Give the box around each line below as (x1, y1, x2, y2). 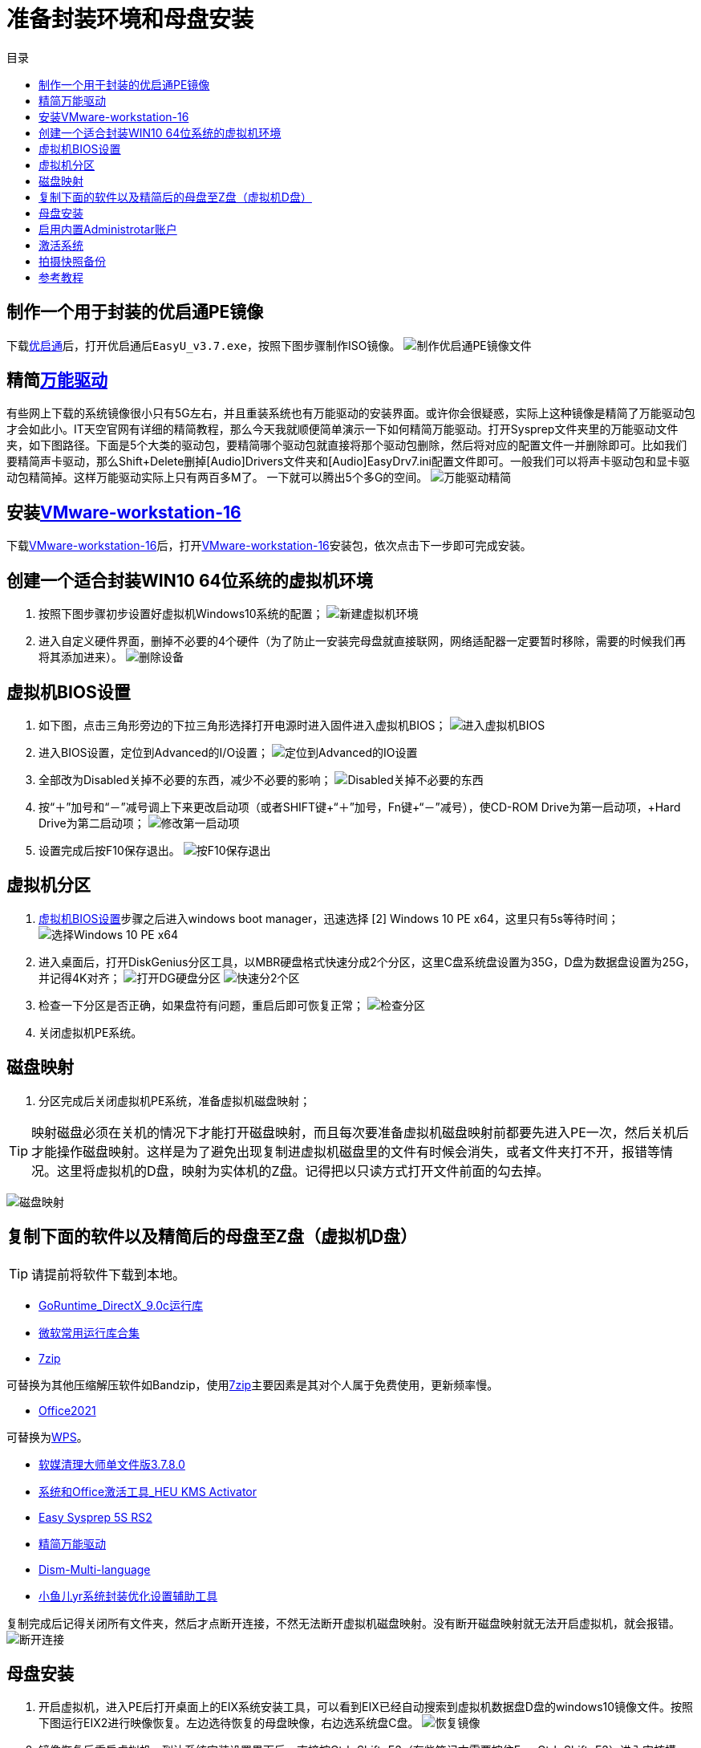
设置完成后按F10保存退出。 (38, 843, 180, 857)
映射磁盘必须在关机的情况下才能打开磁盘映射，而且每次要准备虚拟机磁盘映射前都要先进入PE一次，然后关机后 (31, 1124, 689, 1140)
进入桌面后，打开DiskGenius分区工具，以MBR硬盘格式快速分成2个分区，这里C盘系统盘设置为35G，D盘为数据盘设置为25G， (38, 954, 695, 969)
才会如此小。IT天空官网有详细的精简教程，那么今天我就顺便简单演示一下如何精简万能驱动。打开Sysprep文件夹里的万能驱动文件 (6, 422, 679, 437)
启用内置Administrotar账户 (38, 222, 177, 236)
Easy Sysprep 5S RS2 (38, 1510, 152, 1524)
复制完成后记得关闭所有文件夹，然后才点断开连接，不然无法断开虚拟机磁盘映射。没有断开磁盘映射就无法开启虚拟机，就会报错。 (6, 1616, 680, 1630)
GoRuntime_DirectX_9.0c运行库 (38, 1298, 204, 1312)
